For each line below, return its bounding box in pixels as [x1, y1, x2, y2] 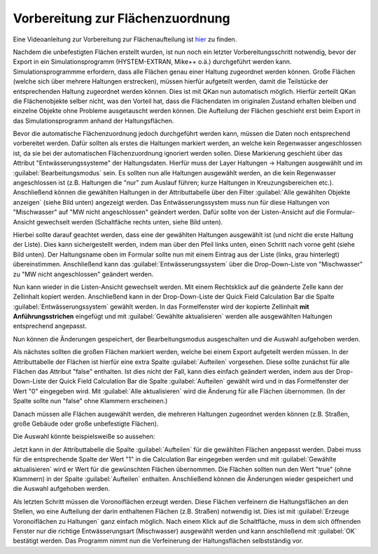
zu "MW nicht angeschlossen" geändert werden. [13, 270, 154, 278]
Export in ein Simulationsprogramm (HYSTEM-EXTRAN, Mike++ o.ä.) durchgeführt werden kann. [13, 58, 292, 66]
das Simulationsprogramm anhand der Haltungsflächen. [13, 116, 174, 125]
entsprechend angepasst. [13, 322, 87, 330]
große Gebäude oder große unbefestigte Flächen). [13, 419, 159, 428]
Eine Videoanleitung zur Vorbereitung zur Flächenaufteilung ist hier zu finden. [13, 35, 237, 43]
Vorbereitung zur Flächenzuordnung [13, 11, 230, 26]
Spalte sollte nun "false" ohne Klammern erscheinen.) [13, 397, 168, 405]
